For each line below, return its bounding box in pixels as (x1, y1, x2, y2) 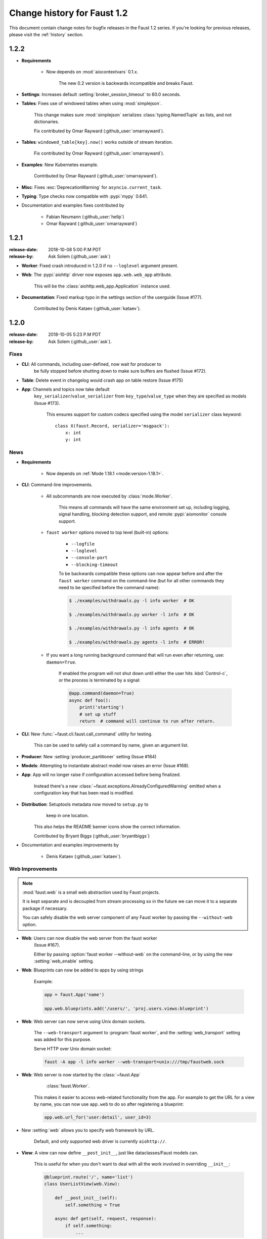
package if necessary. (22, 905, 68, 911)
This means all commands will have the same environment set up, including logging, (58, 505, 230, 510)
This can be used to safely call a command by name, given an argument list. (34, 742, 189, 748)
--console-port (71, 555, 108, 561)
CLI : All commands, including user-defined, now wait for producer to (21, 361, 162, 367)
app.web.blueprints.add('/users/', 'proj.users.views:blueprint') (44, 1006, 209, 1011)
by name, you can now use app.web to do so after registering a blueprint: (34, 1101, 184, 1107)
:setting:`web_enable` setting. (34, 958, 94, 964)
